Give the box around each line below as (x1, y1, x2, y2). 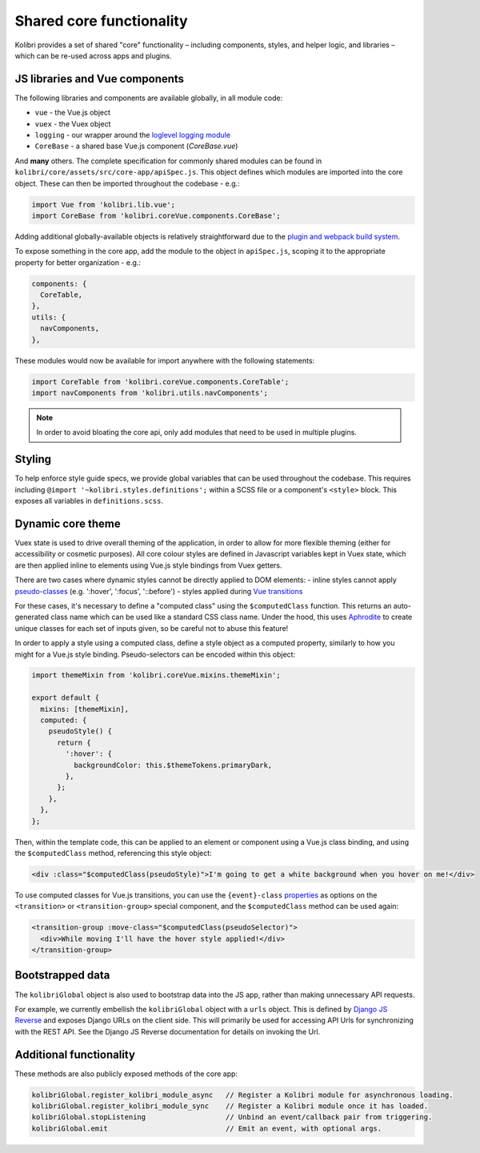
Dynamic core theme (14, 516, 122, 530)
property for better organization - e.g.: (14, 257, 142, 267)
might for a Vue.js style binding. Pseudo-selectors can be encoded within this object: (14, 649, 296, 659)
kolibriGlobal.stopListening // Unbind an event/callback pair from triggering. (31, 1113, 433, 1122)
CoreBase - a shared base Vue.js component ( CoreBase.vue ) (34, 141, 238, 151)
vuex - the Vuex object (34, 119, 111, 128)
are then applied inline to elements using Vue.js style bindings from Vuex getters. (14, 560, 283, 570)
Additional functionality (14, 1047, 136, 1061)
